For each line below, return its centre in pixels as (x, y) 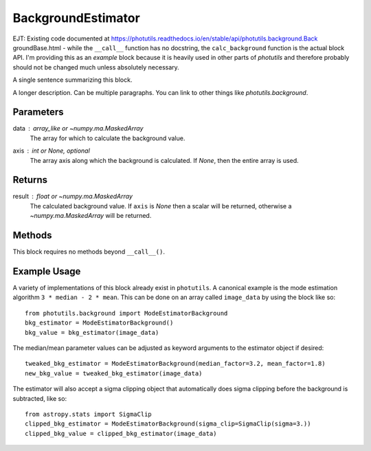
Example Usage (47, 271)
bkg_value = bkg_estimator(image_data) (92, 332)
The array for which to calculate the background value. (108, 138)
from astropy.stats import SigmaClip (89, 414)
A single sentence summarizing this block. (72, 80)
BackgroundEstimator (76, 18)
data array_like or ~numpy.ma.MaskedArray (78, 129)
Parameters (38, 112)
